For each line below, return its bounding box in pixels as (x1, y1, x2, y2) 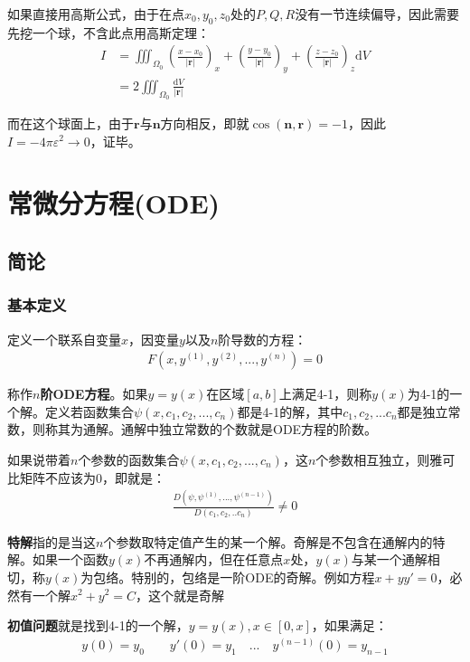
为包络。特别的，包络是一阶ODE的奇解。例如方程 (80, 567, 375, 586)
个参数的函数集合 (78, 449, 180, 468)
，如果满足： (311, 616, 388, 635)
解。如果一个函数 (7, 550, 108, 569)
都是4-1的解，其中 (237, 402, 343, 421)
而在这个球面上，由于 (7, 113, 134, 132)
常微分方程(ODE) (7, 184, 221, 222)
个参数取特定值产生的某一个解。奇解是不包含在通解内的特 (103, 532, 446, 551)
